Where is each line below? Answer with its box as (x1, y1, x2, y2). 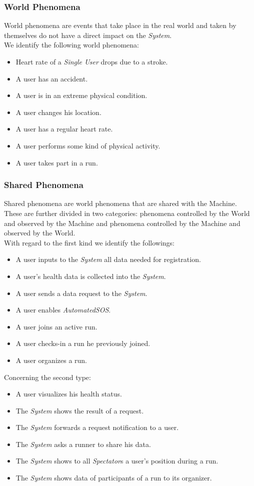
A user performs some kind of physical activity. (15, 140, 160, 150)
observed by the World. (4, 227, 75, 238)
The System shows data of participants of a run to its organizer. (15, 472, 212, 483)
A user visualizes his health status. (15, 388, 122, 399)
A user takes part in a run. (15, 157, 98, 167)
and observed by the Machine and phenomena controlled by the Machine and (4, 217, 240, 228)
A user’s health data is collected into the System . (15, 270, 166, 281)
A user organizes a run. (15, 354, 87, 365)
